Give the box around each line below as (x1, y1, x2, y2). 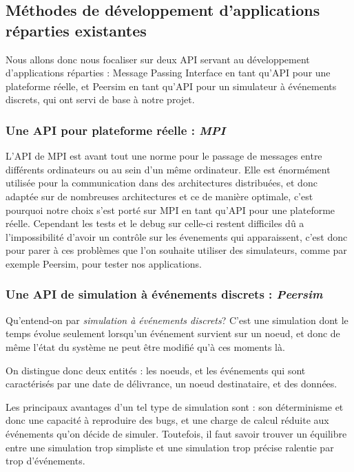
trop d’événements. (6, 453, 85, 468)
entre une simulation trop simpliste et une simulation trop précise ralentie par (6, 440, 334, 454)
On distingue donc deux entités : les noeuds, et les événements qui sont (6, 363, 306, 377)
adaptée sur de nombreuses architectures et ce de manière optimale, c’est (6, 189, 313, 203)
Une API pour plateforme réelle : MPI (6, 121, 226, 138)
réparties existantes (6, 19, 147, 41)
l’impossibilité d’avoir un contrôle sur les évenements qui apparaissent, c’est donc (6, 229, 348, 244)
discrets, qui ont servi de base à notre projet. (6, 92, 195, 107)
